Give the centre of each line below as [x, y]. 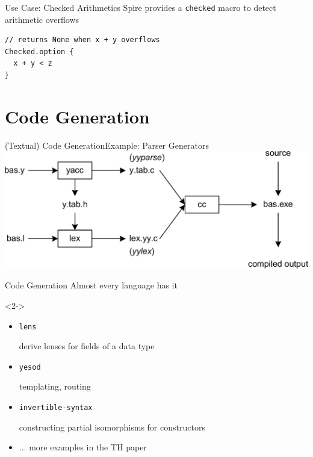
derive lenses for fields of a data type [87, 346]
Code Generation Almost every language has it [91, 285]
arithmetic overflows [42, 19]
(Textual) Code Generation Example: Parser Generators [107, 145]
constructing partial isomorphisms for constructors [112, 427]
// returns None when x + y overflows [82, 40]
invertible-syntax [56, 408]
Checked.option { [39, 51]
